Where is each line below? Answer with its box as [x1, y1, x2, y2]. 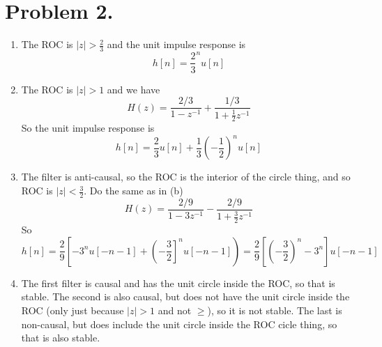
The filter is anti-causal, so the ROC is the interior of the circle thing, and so [21, 169, 351, 184]
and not [158, 302, 192, 317]
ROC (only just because [21, 302, 124, 317]
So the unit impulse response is [21, 121, 155, 135]
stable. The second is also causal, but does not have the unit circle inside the [21, 289, 350, 304]
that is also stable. [21, 330, 100, 345]
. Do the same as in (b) [84, 183, 183, 198]
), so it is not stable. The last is [207, 302, 342, 317]
